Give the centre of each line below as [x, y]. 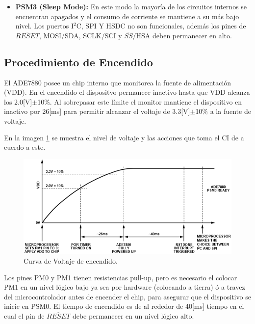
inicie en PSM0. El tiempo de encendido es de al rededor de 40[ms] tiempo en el [124, 306]
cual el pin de [24, 315]
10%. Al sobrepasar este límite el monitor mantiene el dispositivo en [140, 101]
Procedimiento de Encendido [78, 62]
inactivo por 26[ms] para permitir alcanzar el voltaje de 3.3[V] [97, 111]
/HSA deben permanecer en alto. [182, 35]
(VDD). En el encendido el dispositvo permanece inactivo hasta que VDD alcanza [127, 92]
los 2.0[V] [18, 101]
